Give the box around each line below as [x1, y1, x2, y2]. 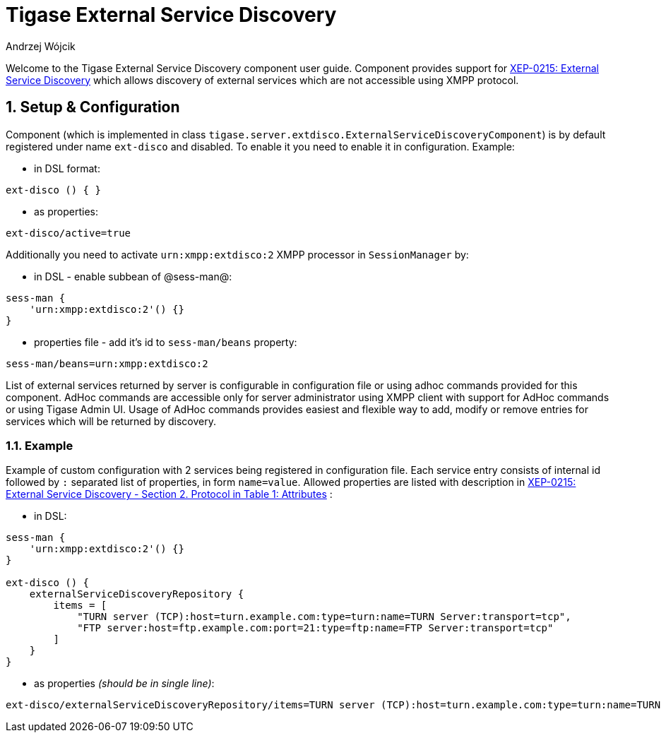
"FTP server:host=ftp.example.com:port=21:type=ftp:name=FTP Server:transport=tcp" [77, 622, 554, 634]
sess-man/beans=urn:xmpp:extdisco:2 [6, 357, 208, 369]
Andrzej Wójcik [6, 40, 76, 52]
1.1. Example [6, 438, 73, 453]
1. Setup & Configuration [6, 98, 180, 117]
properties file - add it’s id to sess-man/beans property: [34, 335, 297, 348]
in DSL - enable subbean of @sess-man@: [34, 270, 232, 282]
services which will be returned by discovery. [6, 415, 216, 427]
